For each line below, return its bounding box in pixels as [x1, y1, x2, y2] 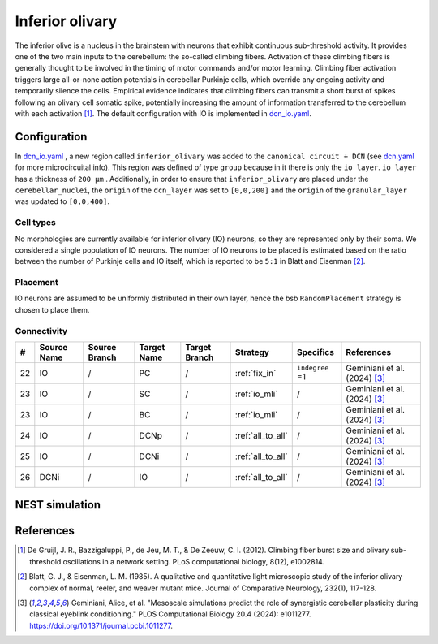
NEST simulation [15, 498, 101, 512]
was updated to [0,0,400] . [15, 197, 109, 206]
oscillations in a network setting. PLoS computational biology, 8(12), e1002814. [62, 556, 324, 566]
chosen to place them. [15, 305, 90, 314]
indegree [296, 364, 329, 373]
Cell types [15, 217, 57, 228]
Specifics [296, 346, 334, 357]
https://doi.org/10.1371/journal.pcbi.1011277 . [29, 620, 174, 630]
